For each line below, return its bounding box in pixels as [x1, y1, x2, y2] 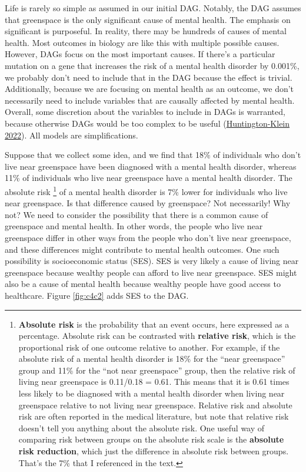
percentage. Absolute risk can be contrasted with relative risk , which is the [18, 329, 296, 342]
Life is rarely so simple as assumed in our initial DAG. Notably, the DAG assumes [5, 2, 301, 14]
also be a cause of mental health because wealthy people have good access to [5, 278, 281, 290]
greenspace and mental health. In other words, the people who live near [5, 220, 263, 232]
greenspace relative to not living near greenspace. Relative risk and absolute [18, 398, 292, 411]
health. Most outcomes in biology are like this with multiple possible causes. [5, 36, 280, 48]
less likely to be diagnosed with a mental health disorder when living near [18, 387, 285, 400]
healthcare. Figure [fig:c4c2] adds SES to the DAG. [5, 289, 189, 301]
